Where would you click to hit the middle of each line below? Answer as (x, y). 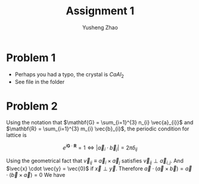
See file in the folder (40, 82)
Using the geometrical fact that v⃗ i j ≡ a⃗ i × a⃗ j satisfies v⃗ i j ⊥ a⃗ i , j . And (95, 161)
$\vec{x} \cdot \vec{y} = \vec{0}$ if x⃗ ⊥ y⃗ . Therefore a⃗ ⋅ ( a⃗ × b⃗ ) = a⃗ (99, 169)
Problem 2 (32, 106)
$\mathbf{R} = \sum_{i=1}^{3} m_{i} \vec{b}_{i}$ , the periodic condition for (98, 129)
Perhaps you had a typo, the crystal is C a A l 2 (69, 75)
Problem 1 (31, 57)
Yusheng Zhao (100, 27)
